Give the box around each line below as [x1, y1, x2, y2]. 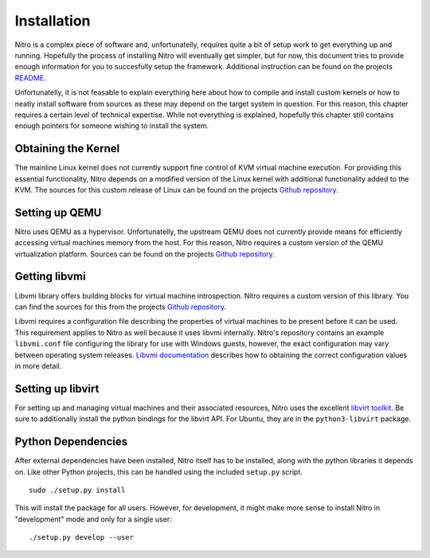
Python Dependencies [14, 435, 127, 449]
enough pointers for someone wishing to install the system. [14, 121, 209, 131]
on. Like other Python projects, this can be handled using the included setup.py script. [14, 466, 303, 477]
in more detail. [14, 361, 62, 370]
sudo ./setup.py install [29, 486, 126, 494]
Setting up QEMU [14, 205, 102, 219]
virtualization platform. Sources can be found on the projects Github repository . [14, 249, 275, 259]
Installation [14, 12, 91, 29]
